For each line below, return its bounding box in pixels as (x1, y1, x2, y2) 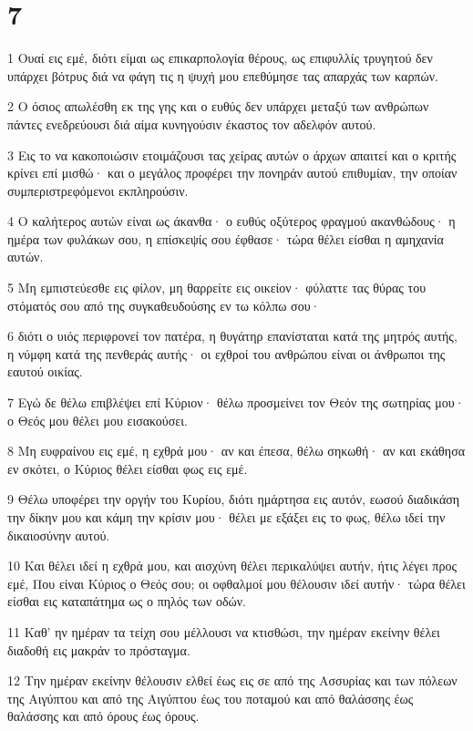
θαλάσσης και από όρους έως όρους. (7, 706, 200, 726)
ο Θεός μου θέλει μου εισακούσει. (7, 410, 188, 429)
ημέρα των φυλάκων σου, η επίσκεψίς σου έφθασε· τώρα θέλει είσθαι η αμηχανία (7, 229, 444, 248)
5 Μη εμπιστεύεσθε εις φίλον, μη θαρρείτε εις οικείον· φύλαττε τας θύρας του (7, 278, 427, 297)
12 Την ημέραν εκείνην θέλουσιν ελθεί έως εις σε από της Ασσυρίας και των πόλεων (7, 671, 458, 690)
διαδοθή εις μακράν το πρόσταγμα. (7, 640, 190, 659)
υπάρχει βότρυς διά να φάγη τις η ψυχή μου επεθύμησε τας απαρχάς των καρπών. (7, 66, 438, 85)
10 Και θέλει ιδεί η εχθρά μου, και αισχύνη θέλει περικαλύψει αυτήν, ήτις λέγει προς (7, 556, 457, 575)
